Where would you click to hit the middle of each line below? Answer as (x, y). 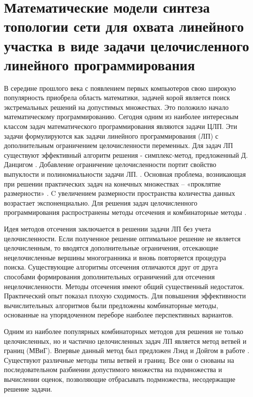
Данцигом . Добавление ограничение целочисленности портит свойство (110, 164)
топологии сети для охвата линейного (124, 26)
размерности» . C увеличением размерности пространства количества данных (120, 193)
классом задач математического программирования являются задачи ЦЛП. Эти (121, 126)
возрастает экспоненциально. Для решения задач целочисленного (101, 202)
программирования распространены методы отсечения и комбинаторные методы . (125, 212)
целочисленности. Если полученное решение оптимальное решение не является (122, 238)
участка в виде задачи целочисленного (127, 45)
